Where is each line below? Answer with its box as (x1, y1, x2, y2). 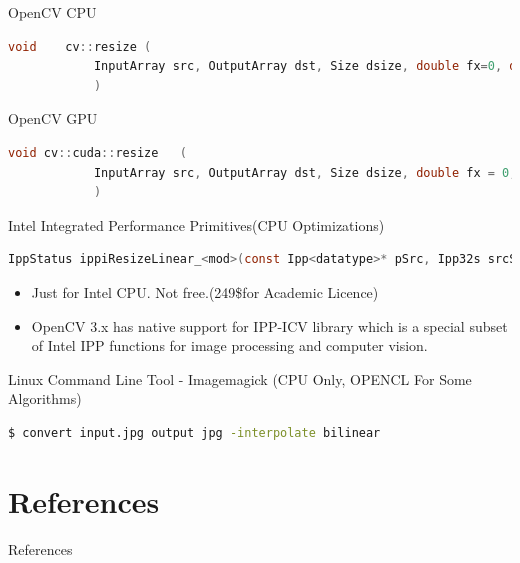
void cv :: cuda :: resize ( (8, 145, 188, 160)
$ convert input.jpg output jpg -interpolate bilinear (8, 425, 381, 440)
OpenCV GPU (8, 108, 98, 129)
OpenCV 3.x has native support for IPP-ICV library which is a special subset (31, 315, 508, 336)
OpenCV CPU (8, 2, 97, 22)
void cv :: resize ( (8, 39, 152, 54)
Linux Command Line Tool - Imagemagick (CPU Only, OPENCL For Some (8, 368, 472, 389)
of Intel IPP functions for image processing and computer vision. (31, 335, 428, 356)
